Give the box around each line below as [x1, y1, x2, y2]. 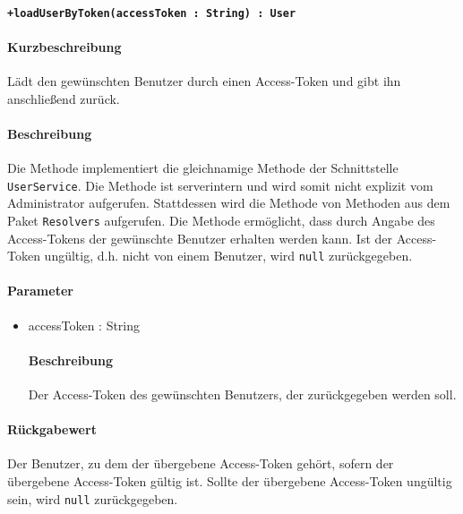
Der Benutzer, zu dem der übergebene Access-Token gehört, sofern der [7, 454, 394, 473]
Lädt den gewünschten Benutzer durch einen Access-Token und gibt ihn [7, 72, 401, 90]
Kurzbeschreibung [7, 37, 122, 56]
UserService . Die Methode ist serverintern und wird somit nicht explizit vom [7, 176, 433, 194]
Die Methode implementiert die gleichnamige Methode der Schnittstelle [7, 158, 399, 177]
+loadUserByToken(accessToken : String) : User [7, 6, 296, 20]
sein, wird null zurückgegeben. [7, 489, 178, 508]
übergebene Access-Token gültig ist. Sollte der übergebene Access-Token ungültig [7, 471, 452, 490]
